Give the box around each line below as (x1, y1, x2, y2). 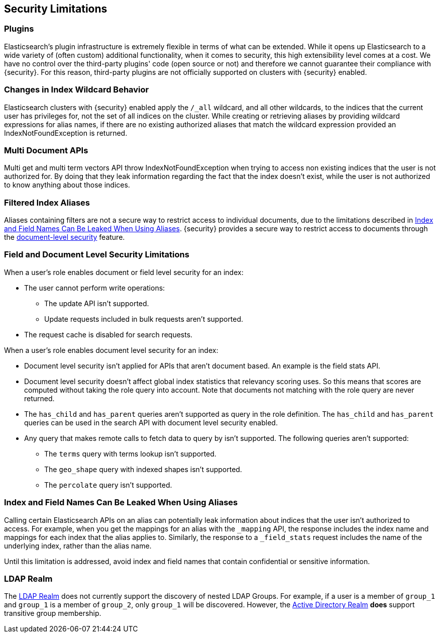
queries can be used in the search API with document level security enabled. (24, 418, 278, 427)
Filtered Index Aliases (4, 197, 90, 208)
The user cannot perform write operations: (24, 283, 165, 292)
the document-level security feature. (4, 233, 125, 242)
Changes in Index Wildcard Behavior (4, 84, 149, 95)
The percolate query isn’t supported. (44, 480, 172, 489)
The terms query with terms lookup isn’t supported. (44, 449, 216, 458)
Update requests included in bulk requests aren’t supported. (44, 314, 244, 323)
